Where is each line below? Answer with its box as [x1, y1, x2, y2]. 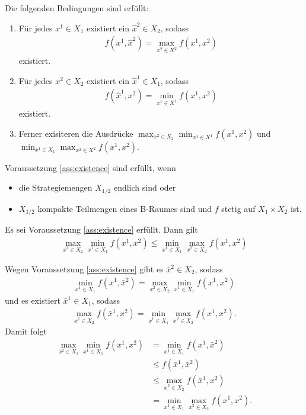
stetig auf [221, 202, 256, 214]
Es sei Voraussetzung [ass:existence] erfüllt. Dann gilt [5, 223, 198, 236]
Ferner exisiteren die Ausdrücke [18, 127, 133, 139]
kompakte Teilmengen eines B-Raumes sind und [37, 202, 212, 214]
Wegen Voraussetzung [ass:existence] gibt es [5, 262, 164, 275]
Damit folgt [5, 325, 47, 337]
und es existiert [5, 294, 60, 306]
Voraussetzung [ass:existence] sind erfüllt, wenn [5, 161, 176, 173]
